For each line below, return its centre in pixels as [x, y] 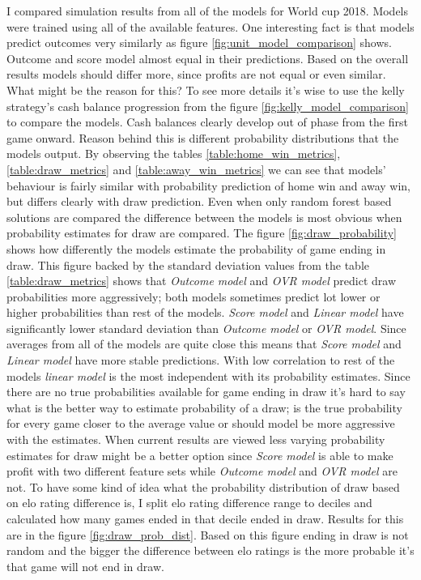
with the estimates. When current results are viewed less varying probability [196, 439]
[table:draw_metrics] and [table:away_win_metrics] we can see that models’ [196, 169]
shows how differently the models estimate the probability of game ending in [196, 248]
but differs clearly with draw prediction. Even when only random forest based [199, 201]
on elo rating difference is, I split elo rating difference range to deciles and [189, 503]
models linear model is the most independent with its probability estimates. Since [208, 375]
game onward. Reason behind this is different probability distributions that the [203, 137]
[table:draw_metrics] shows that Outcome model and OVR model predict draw [202, 281]
